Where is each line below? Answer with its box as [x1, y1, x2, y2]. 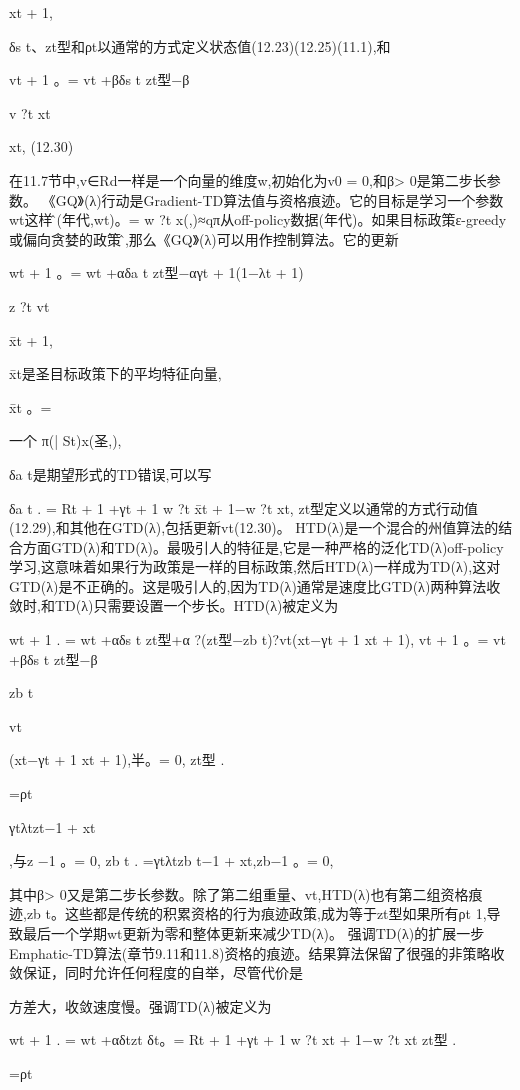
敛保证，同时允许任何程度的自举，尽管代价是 [9, 962, 303, 983]
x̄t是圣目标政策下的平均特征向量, [9, 363, 222, 384]
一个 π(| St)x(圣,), [9, 430, 122, 451]
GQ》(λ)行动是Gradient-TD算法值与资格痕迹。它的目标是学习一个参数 [55, 189, 504, 210]
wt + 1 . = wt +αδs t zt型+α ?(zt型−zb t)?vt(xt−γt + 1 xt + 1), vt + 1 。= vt [9, 629, 506, 650]
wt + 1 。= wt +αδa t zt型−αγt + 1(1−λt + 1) [9, 262, 304, 283]
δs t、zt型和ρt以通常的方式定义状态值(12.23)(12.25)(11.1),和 [9, 35, 391, 56]
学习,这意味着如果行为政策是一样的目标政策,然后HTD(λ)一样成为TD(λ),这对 [9, 556, 501, 577]
